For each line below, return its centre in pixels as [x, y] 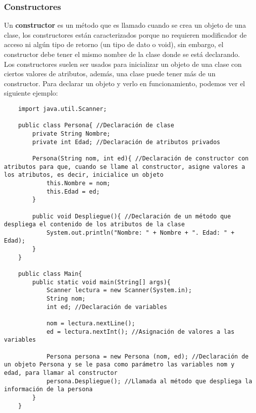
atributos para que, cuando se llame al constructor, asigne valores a [125, 167]
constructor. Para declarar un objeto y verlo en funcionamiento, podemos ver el [125, 83]
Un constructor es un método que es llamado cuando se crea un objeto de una [125, 25]
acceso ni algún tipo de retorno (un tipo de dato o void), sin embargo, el [114, 44]
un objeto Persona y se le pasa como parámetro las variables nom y [119, 365]
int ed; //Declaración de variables [107, 307]
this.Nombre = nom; [78, 183]
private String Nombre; [71, 133]
